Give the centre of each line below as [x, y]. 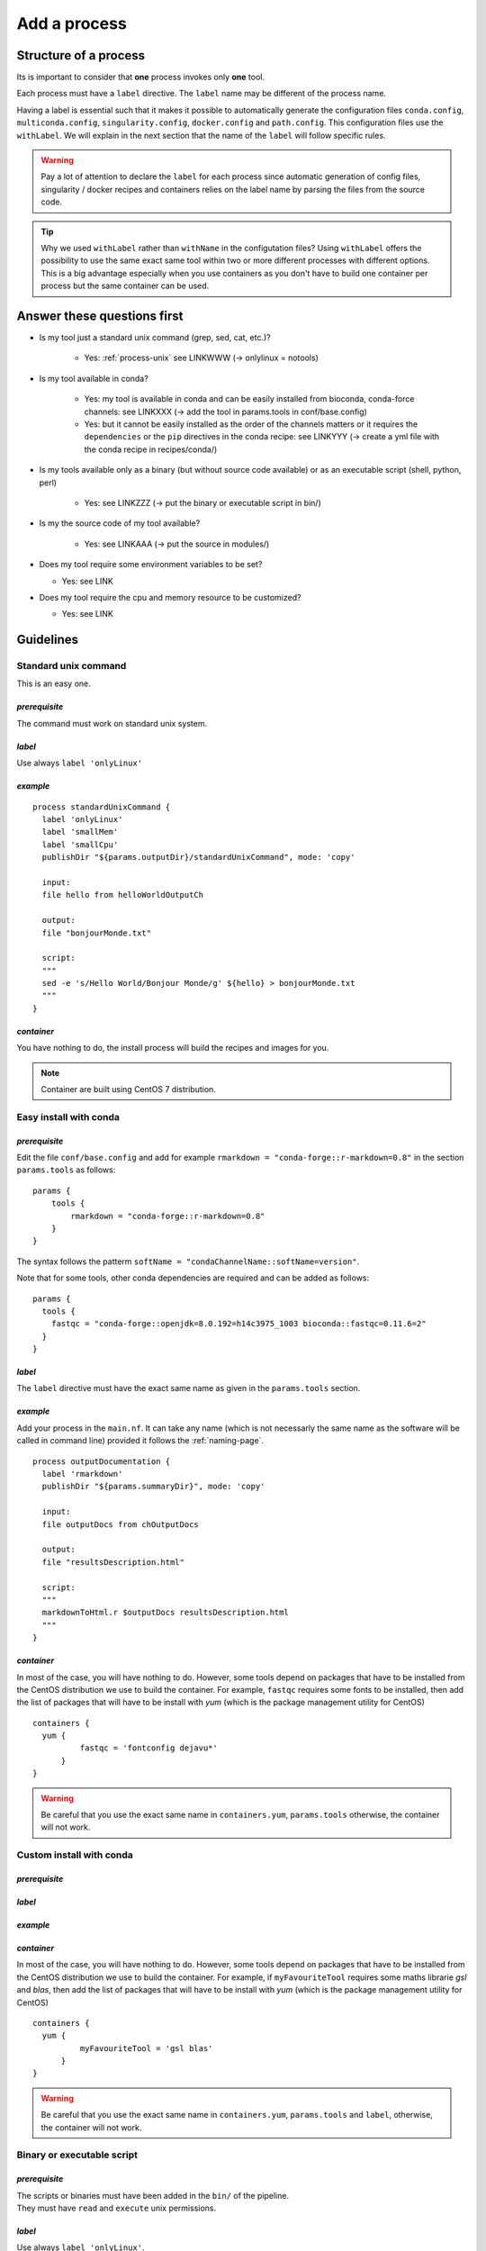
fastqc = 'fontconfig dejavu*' [148, 1748]
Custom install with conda [75, 1855]
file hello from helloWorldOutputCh [123, 895]
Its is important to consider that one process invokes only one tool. [141, 77]
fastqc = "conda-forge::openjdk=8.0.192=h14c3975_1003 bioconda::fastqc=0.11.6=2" [238, 1324]
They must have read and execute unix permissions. [117, 2208]
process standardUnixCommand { [102, 807]
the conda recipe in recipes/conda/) [151, 449]
